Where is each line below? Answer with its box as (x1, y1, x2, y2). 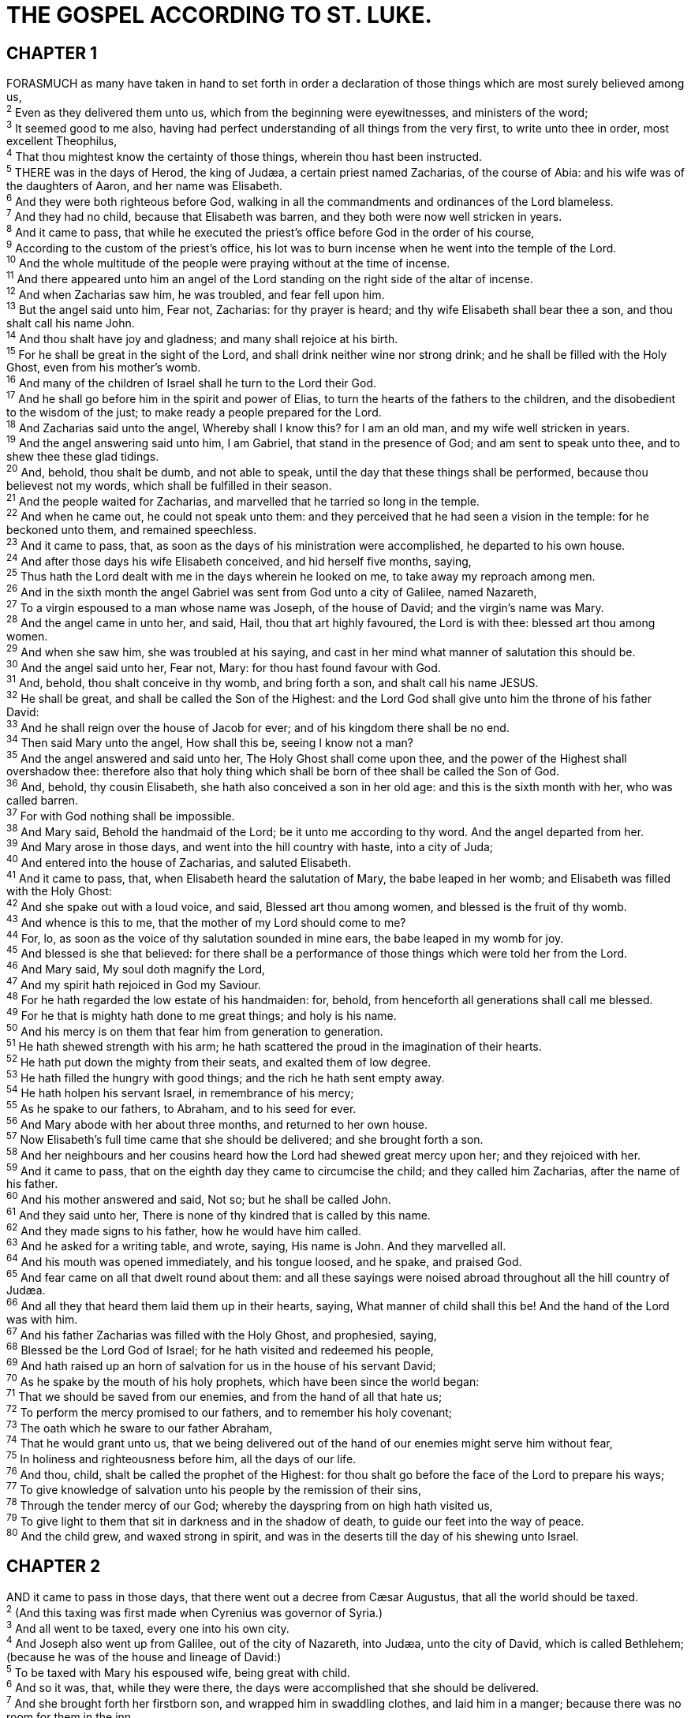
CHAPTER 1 (6, 43, 98, 63)
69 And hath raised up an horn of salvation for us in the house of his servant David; (6, 1357, 436, 1373)
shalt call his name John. (6, 316, 135, 331)
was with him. (6, 1312, 78, 1326)
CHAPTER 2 (6, 1556, 101, 1577)
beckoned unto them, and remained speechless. (6, 522, 257, 536)
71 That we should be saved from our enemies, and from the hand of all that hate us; (6, 1387, 443, 1404)
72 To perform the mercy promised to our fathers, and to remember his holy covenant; (6, 1403, 453, 1419)
